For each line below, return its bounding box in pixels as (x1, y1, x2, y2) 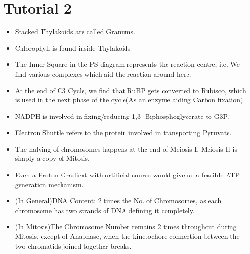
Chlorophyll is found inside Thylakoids (15, 42, 131, 53)
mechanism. (48, 179, 83, 189)
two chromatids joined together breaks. (15, 240, 132, 251)
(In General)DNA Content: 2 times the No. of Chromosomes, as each (15, 195, 222, 206)
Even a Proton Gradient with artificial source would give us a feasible (15, 170, 224, 180)
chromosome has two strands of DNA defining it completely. (15, 205, 195, 215)
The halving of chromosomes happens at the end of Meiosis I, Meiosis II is (15, 143, 238, 154)
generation (15, 179, 46, 189)
